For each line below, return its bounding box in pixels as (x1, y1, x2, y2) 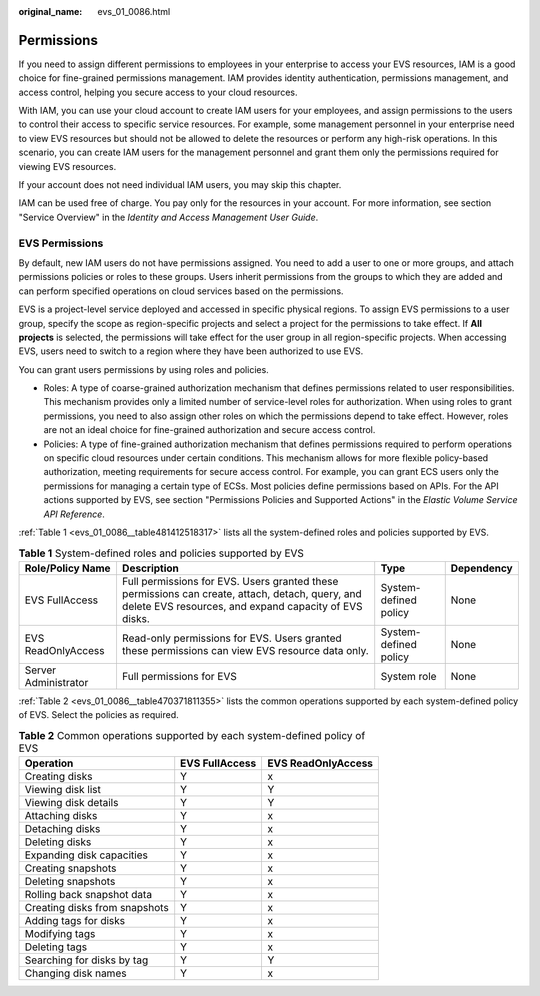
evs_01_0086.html (97, 6, 171, 17)
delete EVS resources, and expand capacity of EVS (121, 599, 363, 613)
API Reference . (43, 508, 105, 520)
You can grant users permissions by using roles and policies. (18, 363, 269, 375)
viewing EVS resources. (18, 160, 117, 172)
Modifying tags (24, 926, 96, 940)
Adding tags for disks (24, 913, 125, 927)
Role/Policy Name (24, 561, 111, 575)
